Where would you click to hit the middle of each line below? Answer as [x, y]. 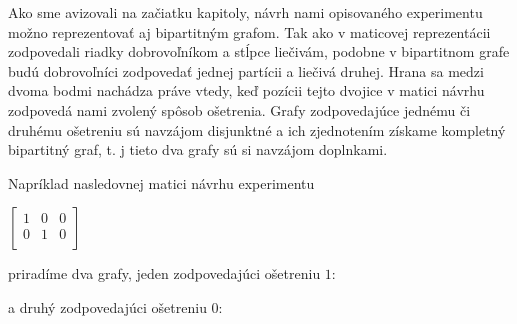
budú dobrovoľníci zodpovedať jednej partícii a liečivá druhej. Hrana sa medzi [246, 70]
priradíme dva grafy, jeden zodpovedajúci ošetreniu [164, 273]
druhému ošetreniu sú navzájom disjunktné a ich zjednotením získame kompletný [257, 129]
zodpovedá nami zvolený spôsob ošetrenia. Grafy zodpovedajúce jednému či [239, 109]
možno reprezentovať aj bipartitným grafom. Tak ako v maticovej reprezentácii [249, 31]
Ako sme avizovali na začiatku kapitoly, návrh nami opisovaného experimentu [245, 12]
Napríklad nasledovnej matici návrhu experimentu [161, 182]
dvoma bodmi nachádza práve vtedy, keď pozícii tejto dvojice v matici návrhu [246, 90]
